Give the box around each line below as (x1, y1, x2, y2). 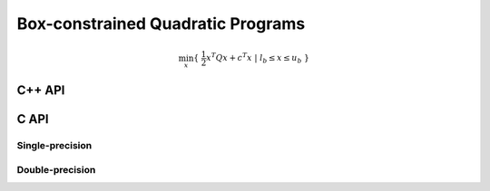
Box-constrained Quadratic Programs (16, 14, 306, 33)
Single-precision (16, 139, 93, 152)
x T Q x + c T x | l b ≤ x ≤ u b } (205, 51, 310, 65)
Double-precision (16, 163, 96, 176)
